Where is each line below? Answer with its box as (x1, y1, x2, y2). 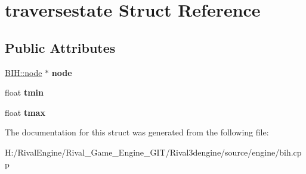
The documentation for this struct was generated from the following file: (5, 126, 269, 138)
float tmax (5, 106, 45, 118)
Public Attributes (5, 38, 116, 56)
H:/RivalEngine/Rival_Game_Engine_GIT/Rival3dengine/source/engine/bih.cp (5, 145, 302, 158)
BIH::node (5, 66, 42, 78)
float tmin (5, 86, 44, 99)
